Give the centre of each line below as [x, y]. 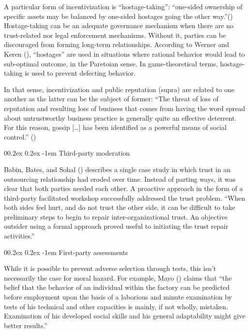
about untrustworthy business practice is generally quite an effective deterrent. [120, 118]
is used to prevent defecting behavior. [80, 73]
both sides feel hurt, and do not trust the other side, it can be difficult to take [119, 207]
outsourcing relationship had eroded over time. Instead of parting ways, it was [120, 179]
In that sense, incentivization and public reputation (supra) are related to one [119, 89]
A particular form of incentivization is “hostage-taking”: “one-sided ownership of [123, 6]
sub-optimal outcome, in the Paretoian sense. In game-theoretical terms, [111, 63]
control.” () [20, 136]
